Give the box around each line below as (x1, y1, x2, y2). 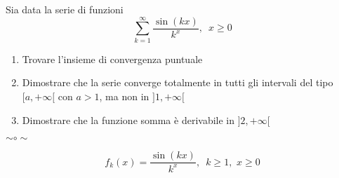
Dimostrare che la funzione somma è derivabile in (22, 112, 235, 127)
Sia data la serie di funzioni (6, 2, 124, 16)
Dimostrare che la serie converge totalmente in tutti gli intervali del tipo (22, 75, 333, 90)
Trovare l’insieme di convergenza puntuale (22, 51, 203, 66)
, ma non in (99, 88, 149, 103)
